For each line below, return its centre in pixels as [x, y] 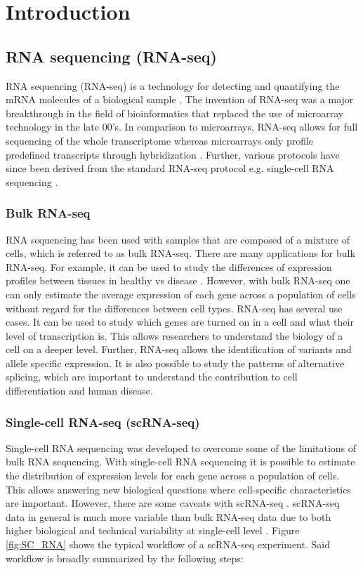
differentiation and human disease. [79, 391]
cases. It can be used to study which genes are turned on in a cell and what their [180, 322]
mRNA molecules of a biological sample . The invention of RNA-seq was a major [180, 99]
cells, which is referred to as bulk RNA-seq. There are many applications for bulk [180, 253]
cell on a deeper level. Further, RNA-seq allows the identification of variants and [179, 349]
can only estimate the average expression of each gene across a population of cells [181, 294]
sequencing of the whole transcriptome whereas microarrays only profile [160, 140]
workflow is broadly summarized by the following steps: [125, 558]
